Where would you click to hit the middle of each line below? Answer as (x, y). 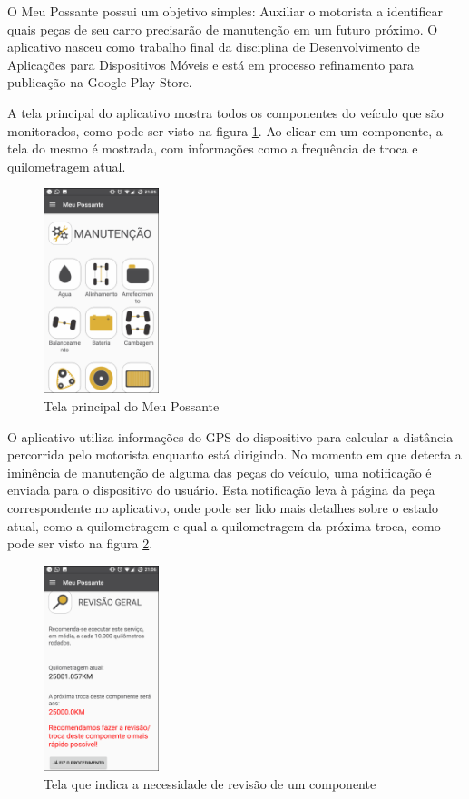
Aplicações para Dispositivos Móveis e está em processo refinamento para (211, 64)
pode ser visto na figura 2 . (80, 543)
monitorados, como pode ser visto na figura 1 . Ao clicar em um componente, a (225, 130)
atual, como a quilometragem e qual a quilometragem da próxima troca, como (224, 525)
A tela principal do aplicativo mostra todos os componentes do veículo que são (225, 112)
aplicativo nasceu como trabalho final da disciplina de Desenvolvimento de (214, 47)
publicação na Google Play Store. (100, 82)
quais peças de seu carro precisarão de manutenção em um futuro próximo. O (223, 29)
